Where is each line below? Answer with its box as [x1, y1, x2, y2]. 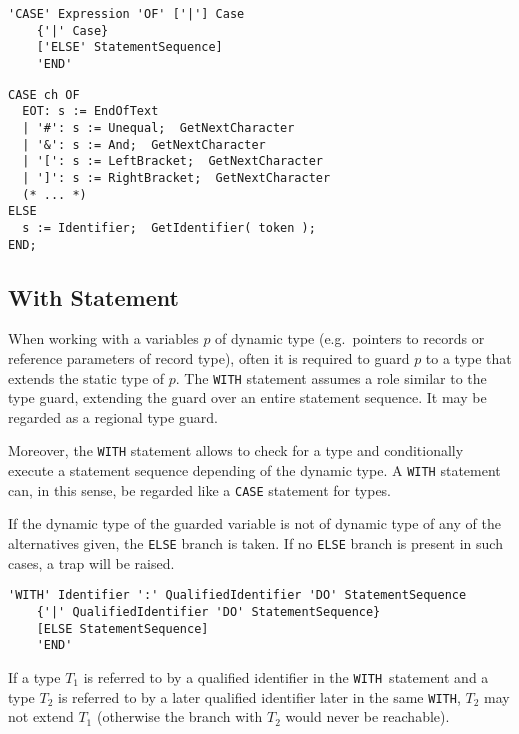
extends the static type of [8, 367, 165, 388]
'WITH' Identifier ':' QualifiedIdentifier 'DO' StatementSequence [8, 588, 467, 603]
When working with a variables [8, 328, 199, 349]
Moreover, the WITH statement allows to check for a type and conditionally [8, 440, 464, 461]
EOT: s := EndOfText [22, 104, 159, 119]
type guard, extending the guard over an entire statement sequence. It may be [8, 387, 487, 408]
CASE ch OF [8, 87, 80, 102]
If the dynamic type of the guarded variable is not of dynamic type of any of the [8, 513, 501, 534]
